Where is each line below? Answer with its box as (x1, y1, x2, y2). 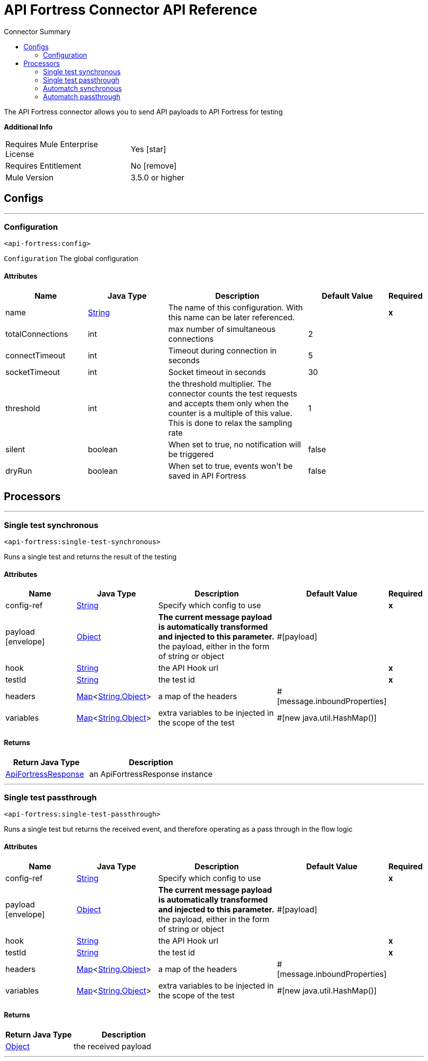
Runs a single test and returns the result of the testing (4, 553, 177, 561)
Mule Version (5, 172, 54, 182)
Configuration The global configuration (4, 254, 139, 263)
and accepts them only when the (168, 398, 289, 408)
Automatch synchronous (43, 84, 122, 92)
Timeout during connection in (168, 345, 277, 355)
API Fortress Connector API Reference (4, 1, 257, 18)
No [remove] (130, 160, 177, 171)
